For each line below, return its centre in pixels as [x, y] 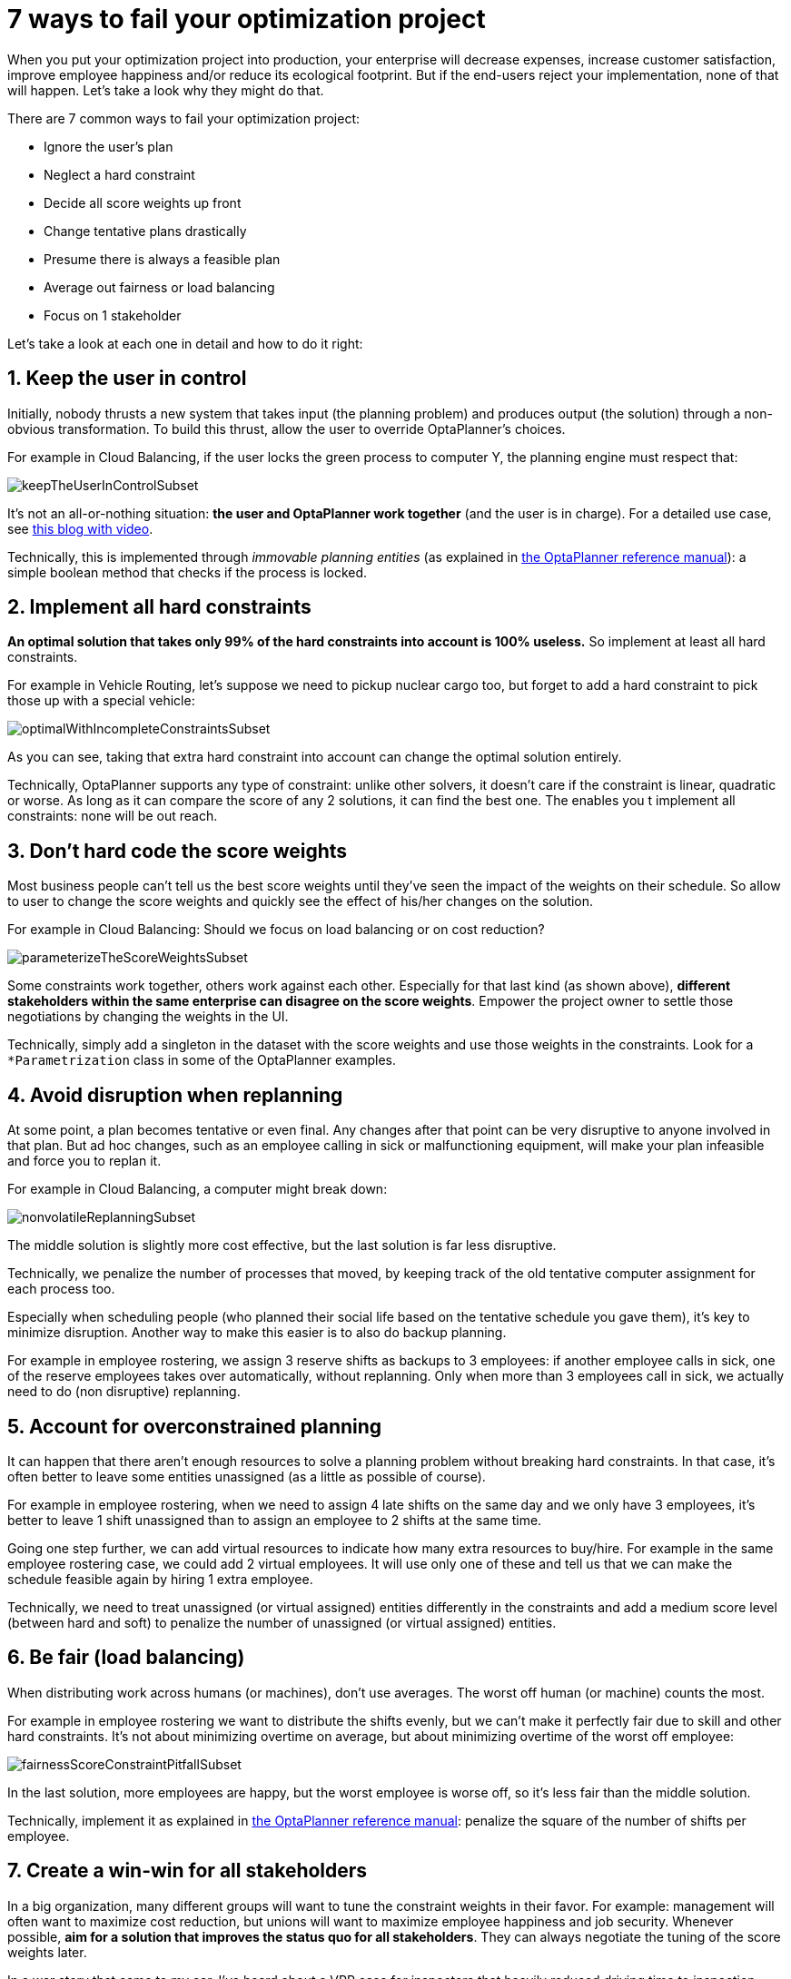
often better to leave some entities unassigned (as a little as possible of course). [247, 1476]
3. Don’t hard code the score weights [178, 851]
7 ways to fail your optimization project [247, 19]
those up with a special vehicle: [101, 701]
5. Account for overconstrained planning [195, 1426]
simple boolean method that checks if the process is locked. [188, 572]
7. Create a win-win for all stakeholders [188, 1871]
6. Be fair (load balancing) [126, 1658]
